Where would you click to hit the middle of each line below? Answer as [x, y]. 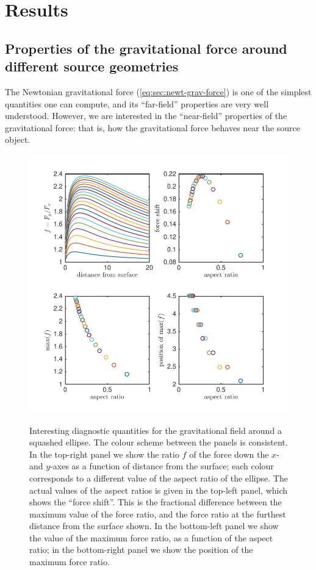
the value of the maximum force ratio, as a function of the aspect [151, 537]
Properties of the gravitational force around [146, 48]
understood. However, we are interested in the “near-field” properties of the [146, 116]
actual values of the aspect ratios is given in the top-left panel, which [159, 490]
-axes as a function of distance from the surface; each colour [162, 466]
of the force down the [229, 454]
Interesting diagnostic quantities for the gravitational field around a [156, 430]
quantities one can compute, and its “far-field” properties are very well [137, 103]
